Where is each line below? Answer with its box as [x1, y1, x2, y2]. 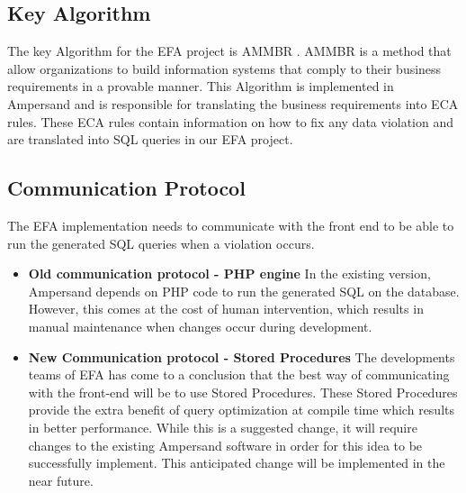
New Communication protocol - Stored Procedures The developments [28, 347, 455, 366]
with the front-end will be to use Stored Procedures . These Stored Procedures [28, 382, 458, 401]
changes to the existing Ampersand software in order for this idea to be [28, 435, 423, 454]
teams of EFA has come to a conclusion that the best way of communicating [28, 365, 450, 384]
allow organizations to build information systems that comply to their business [7, 59, 442, 78]
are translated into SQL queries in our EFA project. [7, 130, 293, 149]
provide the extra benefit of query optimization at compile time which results [28, 400, 454, 419]
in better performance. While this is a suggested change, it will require [28, 417, 417, 436]
